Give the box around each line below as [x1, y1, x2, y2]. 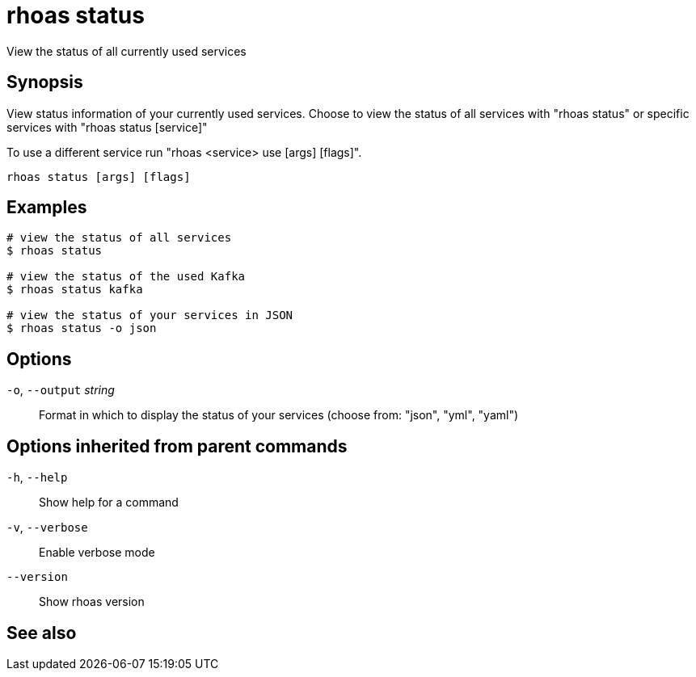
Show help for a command [39, 495, 179, 510]
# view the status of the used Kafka [6, 270, 246, 284]
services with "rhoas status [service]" [6, 120, 208, 134]
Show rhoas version [39, 595, 145, 609]
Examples [6, 197, 87, 218]
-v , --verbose [6, 520, 88, 535]
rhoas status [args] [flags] [6, 170, 191, 183]
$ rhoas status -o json [6, 322, 157, 335]
